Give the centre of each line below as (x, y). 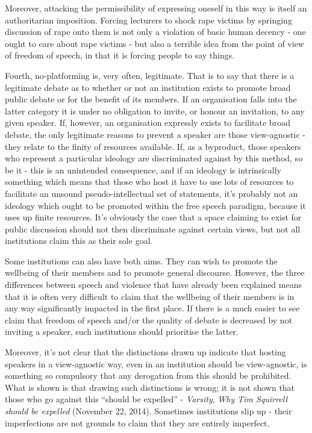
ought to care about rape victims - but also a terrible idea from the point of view (154, 43)
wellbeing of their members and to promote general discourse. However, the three (155, 273)
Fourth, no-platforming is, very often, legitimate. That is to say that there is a (150, 75)
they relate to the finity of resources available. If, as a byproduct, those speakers (153, 146)
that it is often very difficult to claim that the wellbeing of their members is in (150, 296)
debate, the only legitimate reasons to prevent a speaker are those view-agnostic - (155, 134)
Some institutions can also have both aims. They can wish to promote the (141, 260)
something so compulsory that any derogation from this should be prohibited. (148, 375)
